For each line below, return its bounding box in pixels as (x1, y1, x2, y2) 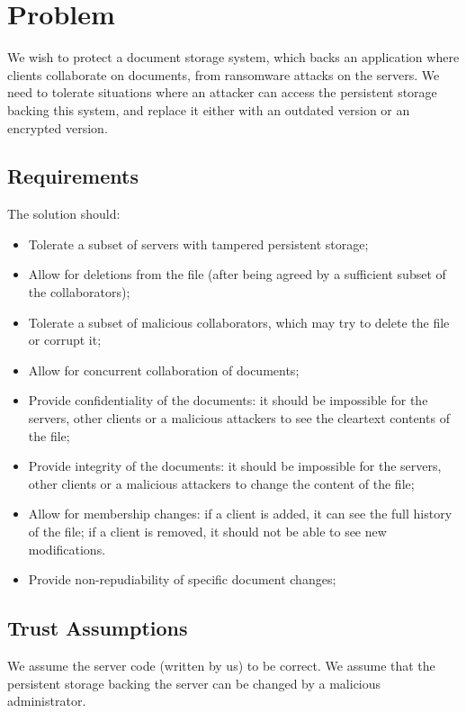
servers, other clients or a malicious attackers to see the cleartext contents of (28, 409, 450, 428)
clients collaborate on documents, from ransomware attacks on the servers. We (7, 65, 440, 84)
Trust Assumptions (7, 614, 188, 642)
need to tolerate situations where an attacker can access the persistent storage (7, 83, 437, 102)
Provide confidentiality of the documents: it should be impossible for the (28, 391, 428, 410)
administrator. (7, 691, 86, 710)
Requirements (7, 162, 139, 190)
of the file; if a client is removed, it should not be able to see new (28, 522, 387, 541)
